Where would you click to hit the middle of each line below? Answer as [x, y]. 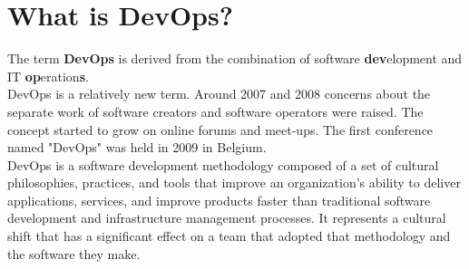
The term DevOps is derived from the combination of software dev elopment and [235, 58]
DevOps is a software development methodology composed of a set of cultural [223, 164]
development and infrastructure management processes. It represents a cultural [227, 218]
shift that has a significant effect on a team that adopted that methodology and [229, 236]
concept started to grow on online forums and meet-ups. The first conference [220, 129]
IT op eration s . [48, 76]
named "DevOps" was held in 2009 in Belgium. [137, 147]
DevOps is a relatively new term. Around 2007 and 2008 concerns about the [219, 94]
